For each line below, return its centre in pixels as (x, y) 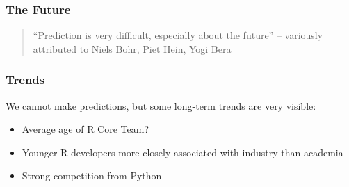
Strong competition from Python (92, 176)
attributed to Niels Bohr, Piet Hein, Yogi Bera (132, 48)
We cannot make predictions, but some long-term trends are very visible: (161, 105)
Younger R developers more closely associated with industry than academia (182, 152)
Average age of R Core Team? (86, 129)
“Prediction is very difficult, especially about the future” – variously (178, 35)
